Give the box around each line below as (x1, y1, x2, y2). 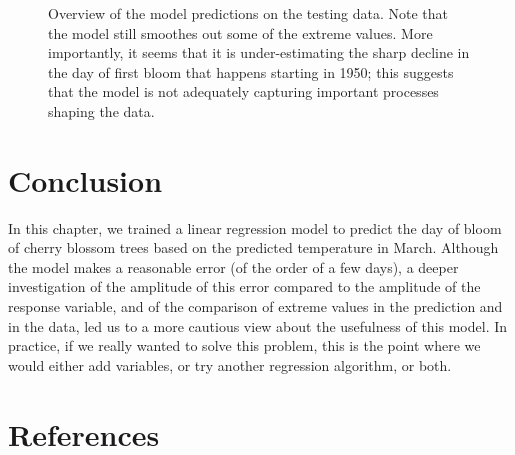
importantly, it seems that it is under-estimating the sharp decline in (48, 42, 470, 63)
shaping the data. (48, 100, 155, 121)
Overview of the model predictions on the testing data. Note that (48, 3, 449, 23)
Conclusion (8, 159, 163, 200)
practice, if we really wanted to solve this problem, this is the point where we (8, 335, 481, 356)
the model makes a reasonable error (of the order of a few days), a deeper (8, 256, 459, 277)
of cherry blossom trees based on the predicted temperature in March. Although (8, 237, 499, 258)
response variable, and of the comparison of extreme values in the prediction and (8, 296, 503, 317)
